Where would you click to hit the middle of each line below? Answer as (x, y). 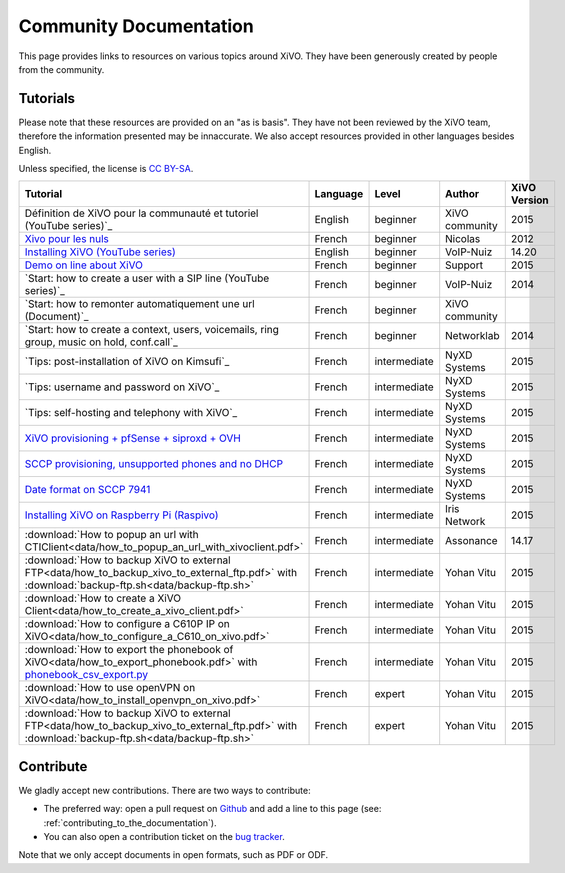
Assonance (472, 541)
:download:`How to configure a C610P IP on (127, 624)
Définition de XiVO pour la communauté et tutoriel (141, 213)
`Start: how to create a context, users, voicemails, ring (152, 330)
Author (462, 194)
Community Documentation (136, 26)
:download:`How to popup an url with (111, 535)
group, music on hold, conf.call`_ (101, 342)
